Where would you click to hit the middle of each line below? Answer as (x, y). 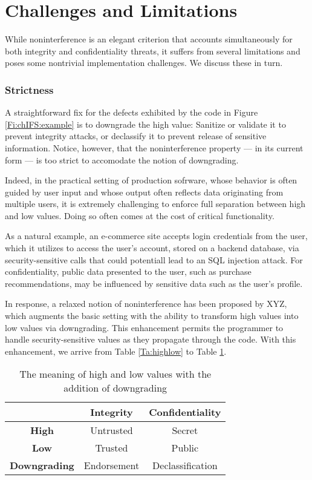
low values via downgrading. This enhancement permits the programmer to (144, 327)
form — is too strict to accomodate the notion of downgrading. (122, 159)
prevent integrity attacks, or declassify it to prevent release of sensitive (136, 136)
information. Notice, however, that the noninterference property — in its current (154, 147)
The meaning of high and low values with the (115, 374)
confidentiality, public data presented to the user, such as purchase (128, 271)
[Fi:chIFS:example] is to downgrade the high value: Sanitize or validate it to (145, 124)
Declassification (185, 465)
